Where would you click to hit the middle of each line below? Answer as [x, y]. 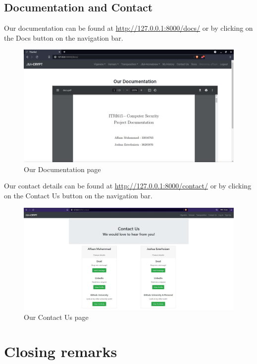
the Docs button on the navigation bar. [64, 37]
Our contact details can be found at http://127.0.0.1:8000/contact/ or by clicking [128, 186]
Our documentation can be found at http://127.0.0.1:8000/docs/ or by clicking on [128, 28]
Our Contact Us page [56, 317]
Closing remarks [61, 351]
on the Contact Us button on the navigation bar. [78, 196]
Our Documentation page [62, 169]
